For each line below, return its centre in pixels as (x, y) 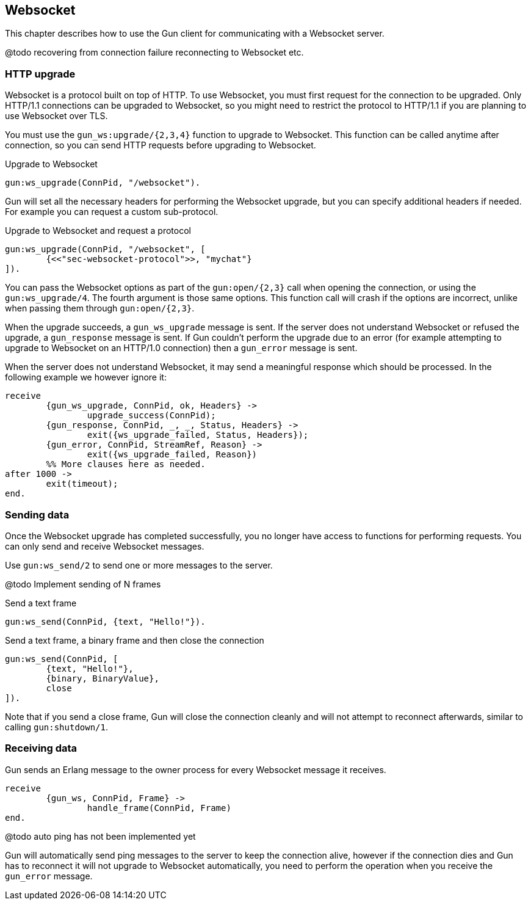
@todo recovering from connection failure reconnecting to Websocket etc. (154, 53)
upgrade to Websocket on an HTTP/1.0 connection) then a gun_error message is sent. (181, 348)
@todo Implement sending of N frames (83, 584)
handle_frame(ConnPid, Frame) (159, 808)
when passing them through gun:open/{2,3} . (100, 308)
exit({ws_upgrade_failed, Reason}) (172, 455)
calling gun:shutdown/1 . (57, 727)
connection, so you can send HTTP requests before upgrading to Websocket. (161, 145)
